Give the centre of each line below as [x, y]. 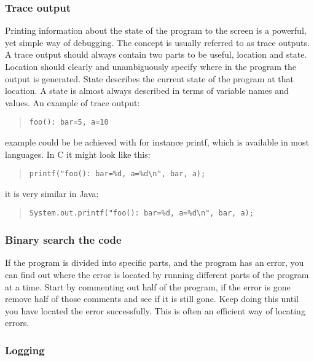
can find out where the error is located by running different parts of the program [157, 274]
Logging [25, 350]
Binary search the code [63, 240]
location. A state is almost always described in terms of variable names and [147, 91]
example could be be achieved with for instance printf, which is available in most [157, 142]
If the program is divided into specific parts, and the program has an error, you [155, 262]
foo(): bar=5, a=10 [69, 122]
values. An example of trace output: [73, 102]
